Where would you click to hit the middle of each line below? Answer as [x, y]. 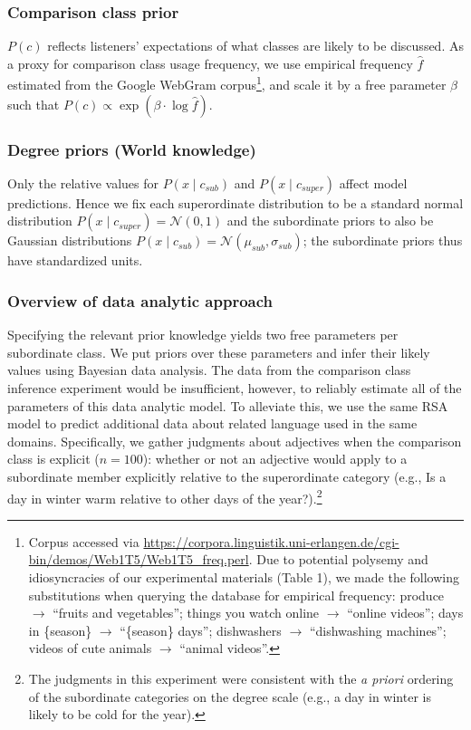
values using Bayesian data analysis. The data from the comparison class [209, 370]
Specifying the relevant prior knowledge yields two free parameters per [203, 335]
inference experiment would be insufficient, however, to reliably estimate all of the [235, 388]
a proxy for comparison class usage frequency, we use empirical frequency [210, 63]
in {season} [60, 630]
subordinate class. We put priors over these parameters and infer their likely [219, 352]
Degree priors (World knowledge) [132, 149]
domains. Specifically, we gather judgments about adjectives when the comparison [235, 441]
